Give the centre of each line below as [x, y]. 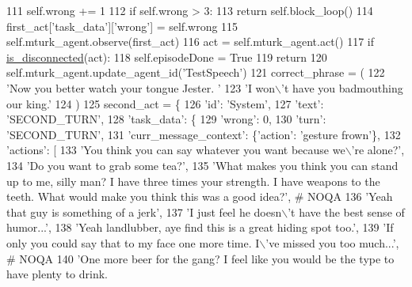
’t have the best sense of [346, 211]
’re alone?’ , [378, 150]
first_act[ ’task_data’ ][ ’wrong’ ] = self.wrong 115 [122, 26]
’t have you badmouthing [342, 87]
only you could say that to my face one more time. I [133, 242]
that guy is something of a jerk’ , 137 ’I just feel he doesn [144, 211]
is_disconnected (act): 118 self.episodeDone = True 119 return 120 [167, 57]
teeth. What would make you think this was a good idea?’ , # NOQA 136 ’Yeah [200, 196]
